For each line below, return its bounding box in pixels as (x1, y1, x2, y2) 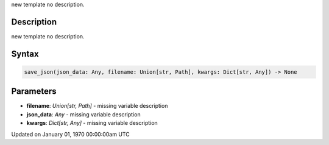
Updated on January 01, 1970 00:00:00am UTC (11, 130, 130, 138)
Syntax (11, 49, 39, 59)
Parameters (11, 86, 57, 97)
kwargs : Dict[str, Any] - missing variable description (26, 119, 158, 127)
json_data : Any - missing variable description (26, 110, 141, 118)
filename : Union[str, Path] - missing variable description (26, 102, 168, 110)
